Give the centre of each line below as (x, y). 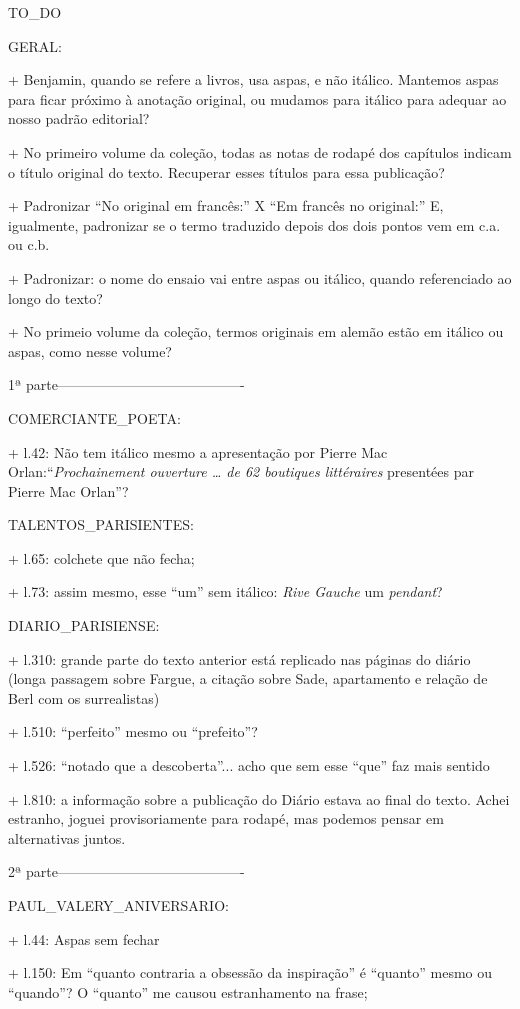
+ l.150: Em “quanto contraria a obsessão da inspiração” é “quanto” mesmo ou (250, 972)
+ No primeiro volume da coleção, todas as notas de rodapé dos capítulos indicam (260, 151)
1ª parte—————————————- (126, 384)
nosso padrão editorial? (79, 118)
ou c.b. (29, 244)
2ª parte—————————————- (126, 871)
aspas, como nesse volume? (90, 350)
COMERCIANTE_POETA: (94, 417)
